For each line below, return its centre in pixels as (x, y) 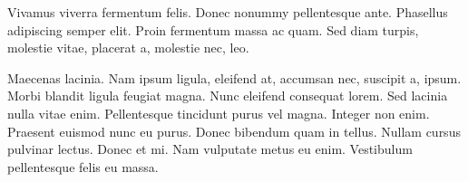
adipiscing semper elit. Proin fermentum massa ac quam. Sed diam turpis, (213, 29)
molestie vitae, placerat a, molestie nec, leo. (128, 48)
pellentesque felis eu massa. (83, 166)
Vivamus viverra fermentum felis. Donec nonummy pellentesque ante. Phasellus (228, 12)
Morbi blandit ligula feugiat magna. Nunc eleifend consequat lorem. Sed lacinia (228, 96)
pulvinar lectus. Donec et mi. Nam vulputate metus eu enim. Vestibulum (210, 149)
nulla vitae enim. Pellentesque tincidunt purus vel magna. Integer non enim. (219, 113)
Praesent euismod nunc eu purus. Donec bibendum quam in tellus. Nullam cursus (234, 131)
